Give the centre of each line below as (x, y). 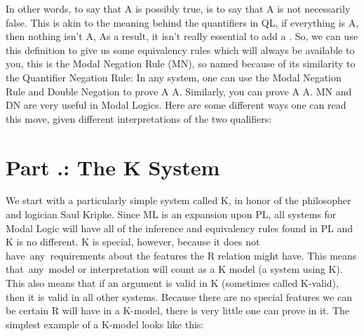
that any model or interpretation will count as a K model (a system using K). (174, 269)
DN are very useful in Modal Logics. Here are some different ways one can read (176, 105)
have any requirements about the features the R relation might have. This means (181, 255)
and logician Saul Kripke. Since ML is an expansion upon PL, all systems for (171, 214)
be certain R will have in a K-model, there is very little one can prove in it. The (177, 310)
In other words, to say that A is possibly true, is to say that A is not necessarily (178, 8)
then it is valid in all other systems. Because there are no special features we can (179, 296)
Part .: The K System (113, 167)
